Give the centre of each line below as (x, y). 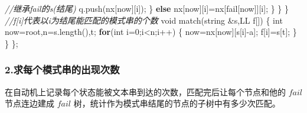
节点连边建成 (30, 103)
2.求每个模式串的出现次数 (62, 70)
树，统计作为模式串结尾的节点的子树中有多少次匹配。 (177, 103)
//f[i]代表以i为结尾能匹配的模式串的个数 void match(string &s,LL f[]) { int (144, 20)
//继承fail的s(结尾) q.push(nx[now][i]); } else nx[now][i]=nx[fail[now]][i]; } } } (147, 8)
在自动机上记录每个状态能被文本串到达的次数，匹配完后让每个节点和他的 (145, 91)
